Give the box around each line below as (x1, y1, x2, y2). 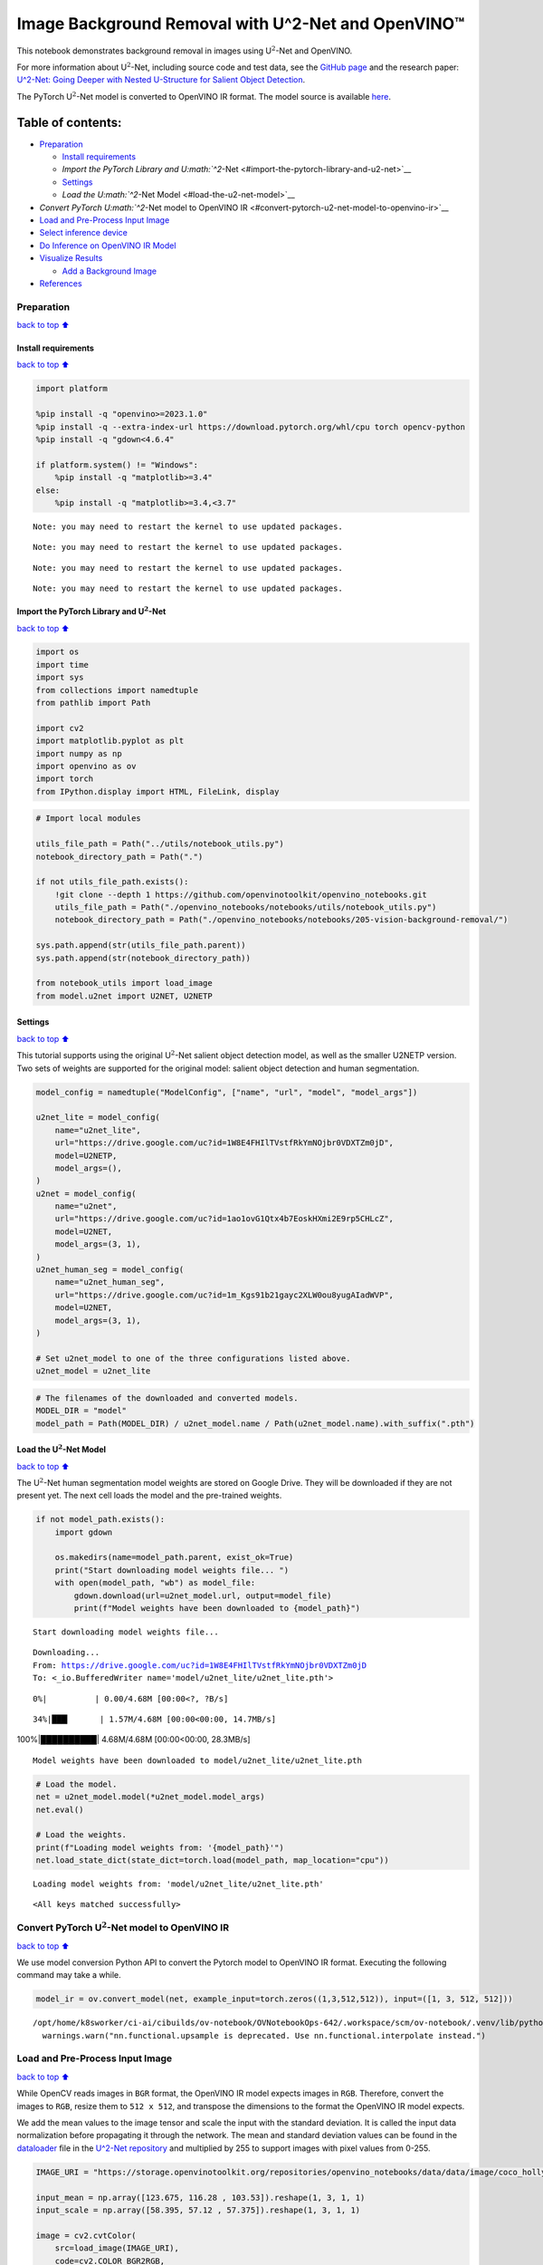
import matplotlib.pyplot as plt (35, 736, 185, 747)
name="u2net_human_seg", (54, 1277, 166, 1287)
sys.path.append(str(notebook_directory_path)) (35, 952, 251, 963)
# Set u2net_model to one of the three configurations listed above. (35, 1353, 351, 1364)
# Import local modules (35, 814, 142, 824)
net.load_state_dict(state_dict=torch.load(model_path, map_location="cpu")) (35, 1855, 389, 1865)
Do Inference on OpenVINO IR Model (39, 240, 176, 251)
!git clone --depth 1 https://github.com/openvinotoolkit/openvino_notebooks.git (54, 889, 427, 900)
